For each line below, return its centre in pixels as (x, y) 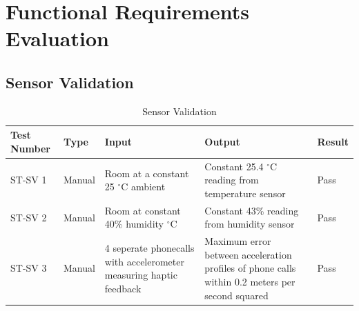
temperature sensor (245, 193)
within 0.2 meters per (250, 282)
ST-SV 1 (29, 180)
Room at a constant (147, 173)
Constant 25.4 (234, 166)
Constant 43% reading (252, 210)
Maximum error (238, 241)
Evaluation (57, 38)
